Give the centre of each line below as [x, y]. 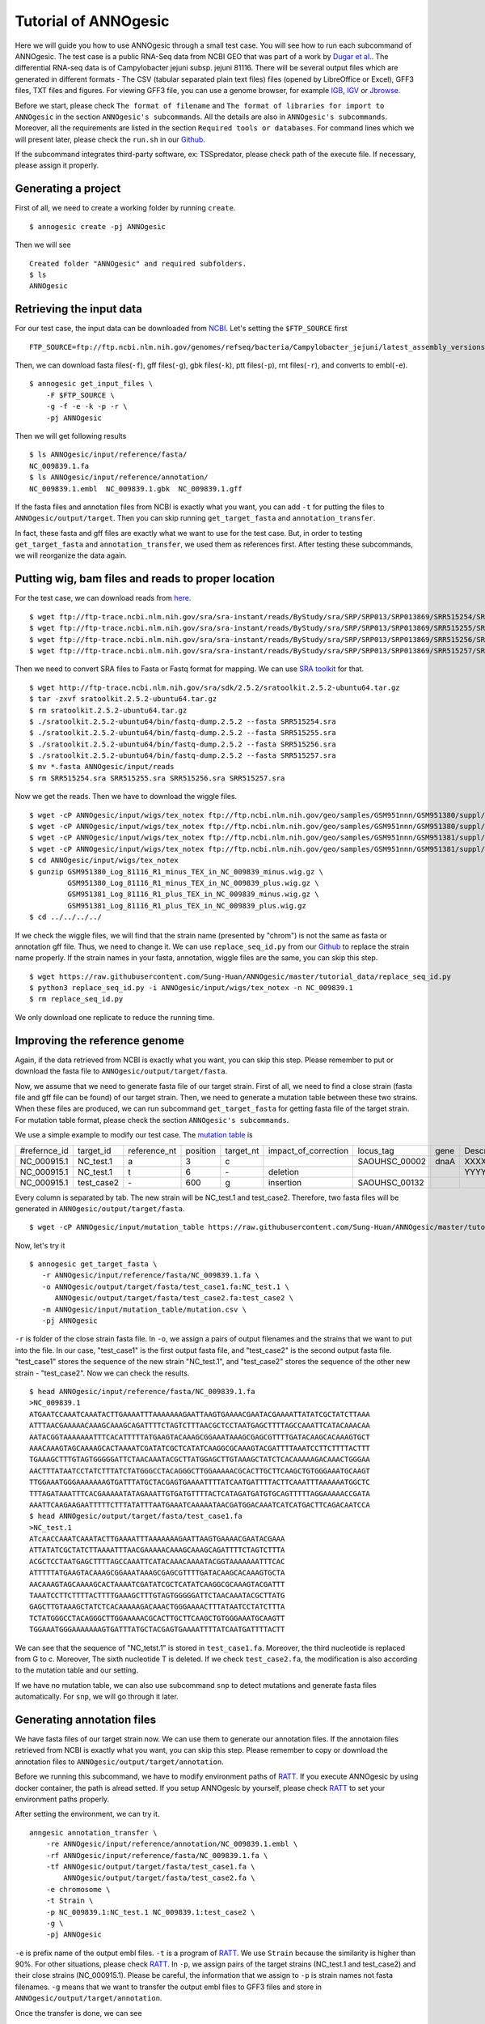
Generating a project [68, 189]
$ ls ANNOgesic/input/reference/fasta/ [108, 455]
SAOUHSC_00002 [392, 1161]
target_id [94, 1150]
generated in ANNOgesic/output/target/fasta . [100, 1208]
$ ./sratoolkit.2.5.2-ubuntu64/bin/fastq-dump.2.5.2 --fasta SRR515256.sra [183, 744]
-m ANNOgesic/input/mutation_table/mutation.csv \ [144, 1309]
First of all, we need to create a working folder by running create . [125, 208]
